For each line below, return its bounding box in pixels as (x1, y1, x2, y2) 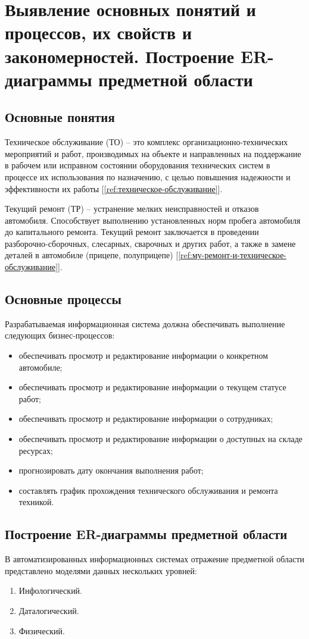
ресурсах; (18, 444, 53, 456)
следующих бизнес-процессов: (5, 329, 115, 342)
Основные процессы (5, 290, 121, 308)
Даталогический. (18, 604, 79, 616)
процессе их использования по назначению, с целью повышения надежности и (5, 170, 291, 183)
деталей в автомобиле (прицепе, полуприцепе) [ (5, 249, 179, 261)
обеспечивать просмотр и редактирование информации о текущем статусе (18, 381, 286, 393)
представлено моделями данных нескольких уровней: (5, 564, 197, 577)
